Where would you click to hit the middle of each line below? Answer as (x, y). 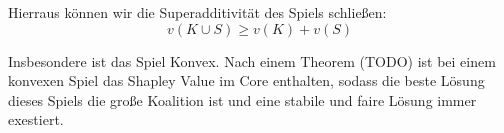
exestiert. (36, 119)
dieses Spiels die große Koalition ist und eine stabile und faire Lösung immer (242, 99)
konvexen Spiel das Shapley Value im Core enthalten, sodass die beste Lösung (246, 80)
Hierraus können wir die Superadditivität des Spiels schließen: (197, 12)
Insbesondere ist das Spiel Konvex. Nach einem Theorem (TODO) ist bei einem (252, 60)
